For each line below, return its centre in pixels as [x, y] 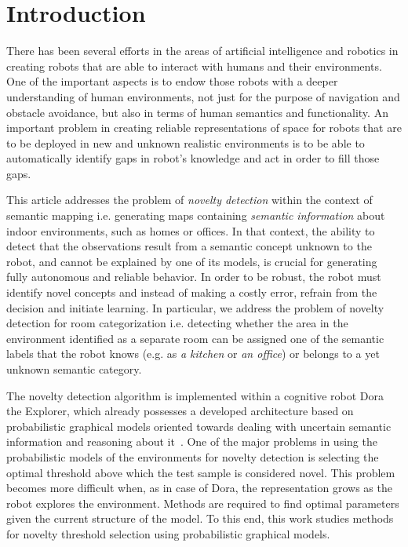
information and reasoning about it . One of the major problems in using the [192, 441]
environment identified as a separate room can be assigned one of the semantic [195, 338]
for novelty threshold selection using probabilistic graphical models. [168, 533]
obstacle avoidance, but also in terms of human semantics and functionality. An [197, 112]
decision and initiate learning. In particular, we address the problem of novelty [195, 307]
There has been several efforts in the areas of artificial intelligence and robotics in [202, 51]
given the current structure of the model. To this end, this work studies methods [200, 518]
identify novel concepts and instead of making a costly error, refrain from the [192, 292]
